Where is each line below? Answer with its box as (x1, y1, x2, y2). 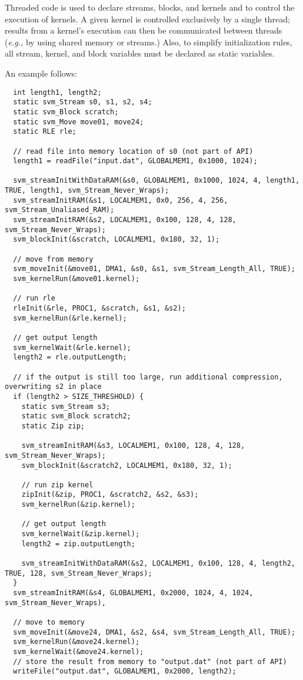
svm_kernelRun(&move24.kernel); (13, 638, 140, 646)
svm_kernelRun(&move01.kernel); (13, 275, 140, 283)
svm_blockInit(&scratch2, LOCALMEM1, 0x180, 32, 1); (21, 461, 232, 470)
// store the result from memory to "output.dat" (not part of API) (13, 657, 287, 666)
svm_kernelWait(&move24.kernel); (13, 647, 144, 656)
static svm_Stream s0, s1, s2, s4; (13, 98, 152, 107)
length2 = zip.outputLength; (21, 539, 135, 548)
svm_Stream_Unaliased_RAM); (5, 206, 115, 214)
